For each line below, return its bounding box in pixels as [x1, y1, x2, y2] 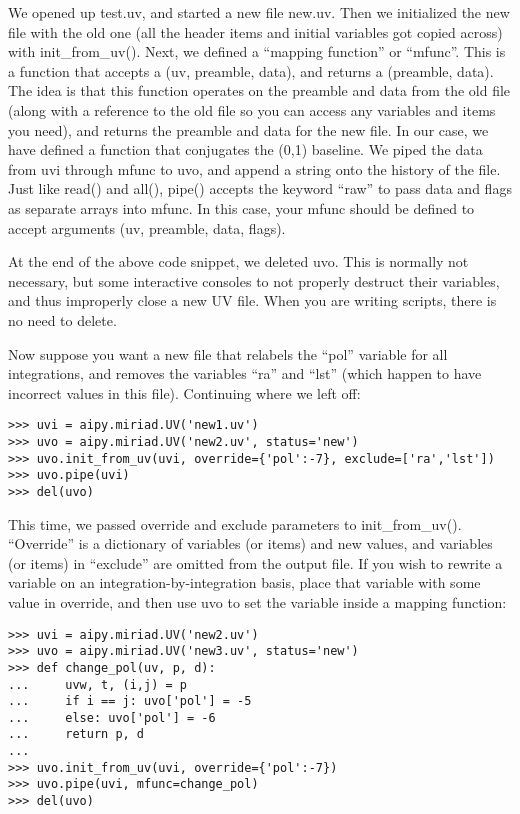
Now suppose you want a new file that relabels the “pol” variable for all [8, 343, 448, 364]
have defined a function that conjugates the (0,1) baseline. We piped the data [8, 139, 483, 160]
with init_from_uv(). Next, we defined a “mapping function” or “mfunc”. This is [8, 41, 506, 62]
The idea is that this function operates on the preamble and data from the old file [8, 80, 511, 101]
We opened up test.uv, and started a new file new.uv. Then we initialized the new [8, 2, 510, 22]
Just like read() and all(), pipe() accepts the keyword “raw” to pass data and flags [8, 178, 512, 199]
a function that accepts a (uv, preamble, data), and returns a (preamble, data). [8, 60, 494, 81]
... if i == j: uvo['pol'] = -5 [8, 694, 252, 709]
